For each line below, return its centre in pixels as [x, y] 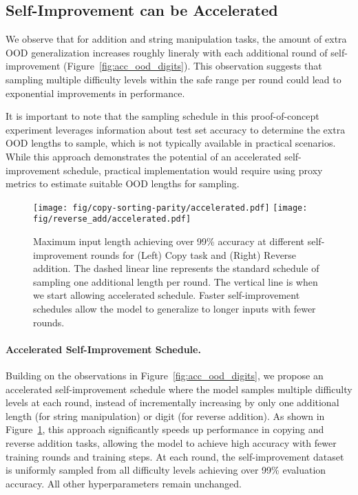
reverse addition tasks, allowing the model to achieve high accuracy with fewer [171, 442]
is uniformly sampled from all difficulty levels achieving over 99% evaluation [166, 470]
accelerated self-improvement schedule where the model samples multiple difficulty [179, 389]
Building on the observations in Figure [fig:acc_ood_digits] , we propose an [165, 375]
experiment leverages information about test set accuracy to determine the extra [176, 129]
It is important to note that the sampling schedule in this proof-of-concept [162, 116]
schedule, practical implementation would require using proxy [193, 170]
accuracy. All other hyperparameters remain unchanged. [124, 483]
